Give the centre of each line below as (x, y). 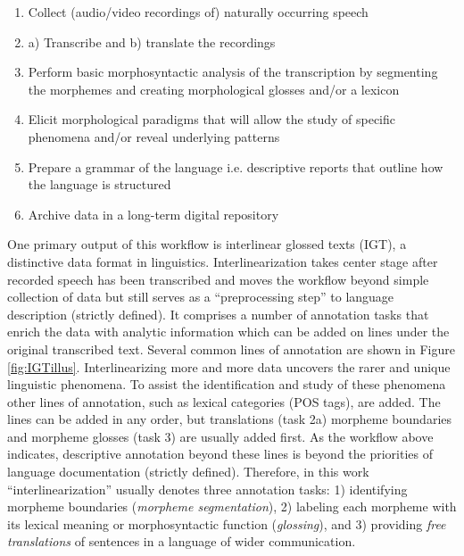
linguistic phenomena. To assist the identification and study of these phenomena (227, 384)
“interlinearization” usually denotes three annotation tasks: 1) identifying (207, 489)
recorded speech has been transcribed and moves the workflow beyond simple (218, 279)
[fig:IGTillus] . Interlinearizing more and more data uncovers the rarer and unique (229, 366)
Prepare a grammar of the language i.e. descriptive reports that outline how (236, 166)
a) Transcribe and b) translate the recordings (152, 41)
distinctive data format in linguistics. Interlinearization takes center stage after (223, 261)
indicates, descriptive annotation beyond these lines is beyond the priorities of (220, 454)
